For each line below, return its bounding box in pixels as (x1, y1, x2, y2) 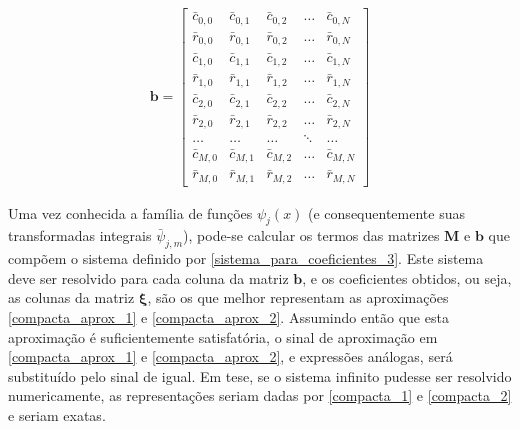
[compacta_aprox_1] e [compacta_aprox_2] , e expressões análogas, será (8, 346, 453, 367)
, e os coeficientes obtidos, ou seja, (302, 267, 512, 288)
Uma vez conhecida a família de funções (8, 202, 253, 223)
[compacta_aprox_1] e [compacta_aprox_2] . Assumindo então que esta (8, 307, 449, 328)
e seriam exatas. (8, 405, 106, 426)
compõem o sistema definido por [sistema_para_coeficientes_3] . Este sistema (8, 248, 484, 269)
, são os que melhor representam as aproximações (147, 287, 449, 308)
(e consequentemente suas (308, 202, 465, 223)
